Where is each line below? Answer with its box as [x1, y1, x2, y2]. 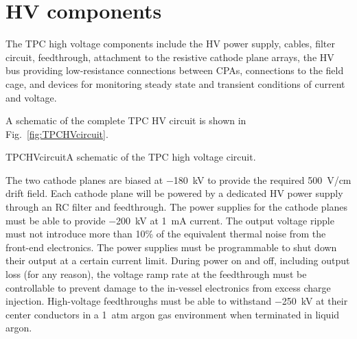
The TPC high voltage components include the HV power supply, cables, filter [5, 36, 336, 51]
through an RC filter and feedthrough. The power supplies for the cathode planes [5, 200, 348, 214]
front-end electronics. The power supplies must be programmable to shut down [5, 239, 337, 254]
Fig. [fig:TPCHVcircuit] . [5, 126, 108, 141]
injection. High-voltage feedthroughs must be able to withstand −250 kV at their [5, 294, 348, 308]
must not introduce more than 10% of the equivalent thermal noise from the [5, 226, 326, 241]
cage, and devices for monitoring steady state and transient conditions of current [5, 76, 345, 91]
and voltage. [5, 90, 57, 104]
